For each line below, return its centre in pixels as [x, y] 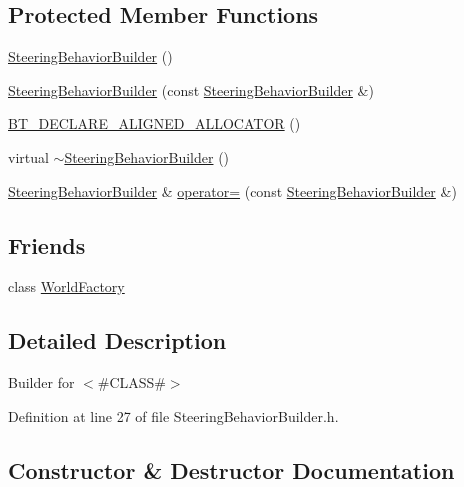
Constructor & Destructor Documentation [231, 469]
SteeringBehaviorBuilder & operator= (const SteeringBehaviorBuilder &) [232, 190]
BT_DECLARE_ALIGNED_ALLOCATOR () [154, 123]
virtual [28, 156]
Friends [47, 244]
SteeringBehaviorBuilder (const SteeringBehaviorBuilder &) [191, 89]
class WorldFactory [66, 286]
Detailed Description [117, 340]
